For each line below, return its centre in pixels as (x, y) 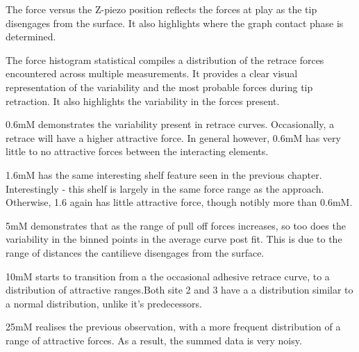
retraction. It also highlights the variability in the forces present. (143, 101)
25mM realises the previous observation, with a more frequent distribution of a (173, 327)
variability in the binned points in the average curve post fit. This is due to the (174, 239)
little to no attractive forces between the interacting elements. (137, 151)
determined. (31, 37)
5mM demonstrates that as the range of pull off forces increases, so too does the (176, 225)
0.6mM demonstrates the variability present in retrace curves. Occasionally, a (170, 124)
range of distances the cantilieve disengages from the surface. (135, 252)
